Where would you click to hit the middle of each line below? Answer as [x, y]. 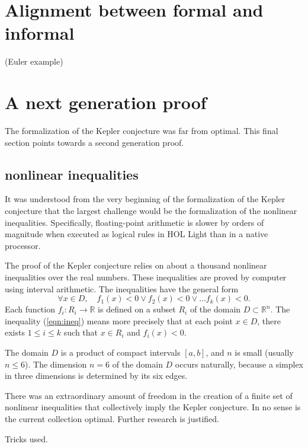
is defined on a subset [137, 309]
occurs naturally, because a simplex [239, 364]
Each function [30, 309]
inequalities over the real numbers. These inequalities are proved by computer [146, 277]
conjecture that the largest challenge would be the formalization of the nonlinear [151, 211]
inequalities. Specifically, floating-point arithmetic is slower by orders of [134, 222]
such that [81, 332]
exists [15, 332]
